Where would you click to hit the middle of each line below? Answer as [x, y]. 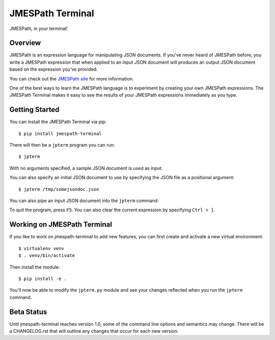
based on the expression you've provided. [53, 69]
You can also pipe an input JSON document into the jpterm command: [84, 201]
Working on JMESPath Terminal [61, 225]
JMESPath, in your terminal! [39, 29]
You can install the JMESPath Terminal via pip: [58, 122]
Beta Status [28, 312]
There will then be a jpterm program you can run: [62, 145]
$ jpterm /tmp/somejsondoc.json [59, 189]
